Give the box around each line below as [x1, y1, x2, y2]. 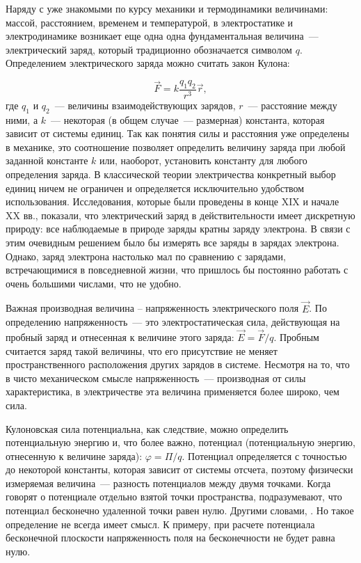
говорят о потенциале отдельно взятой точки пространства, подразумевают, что [6, 489, 342, 504]
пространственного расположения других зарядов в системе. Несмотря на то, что [6, 357, 350, 372]
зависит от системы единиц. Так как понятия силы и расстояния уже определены [6, 126, 349, 141]
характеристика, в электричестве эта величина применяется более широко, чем [6, 384, 339, 399]
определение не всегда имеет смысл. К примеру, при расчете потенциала [6, 516, 315, 531]
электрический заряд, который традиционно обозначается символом [6, 42, 292, 56]
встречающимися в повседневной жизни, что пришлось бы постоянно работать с [6, 262, 348, 277]
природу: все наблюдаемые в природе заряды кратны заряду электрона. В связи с [6, 221, 351, 236]
